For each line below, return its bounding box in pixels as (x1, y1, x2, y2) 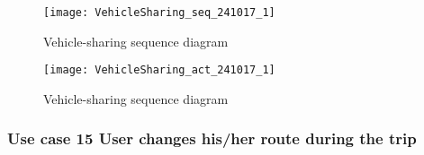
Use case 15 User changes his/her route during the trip (7, 127, 417, 150)
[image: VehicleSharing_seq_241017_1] (43, 6, 275, 19)
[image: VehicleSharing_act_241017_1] (43, 64, 275, 77)
